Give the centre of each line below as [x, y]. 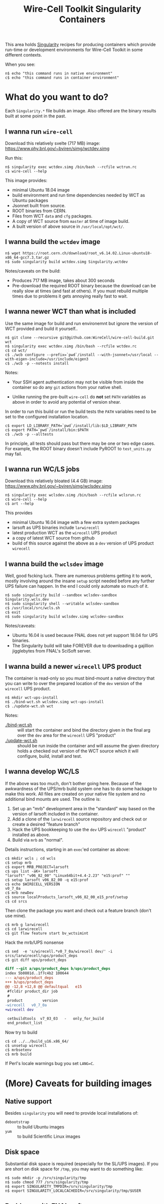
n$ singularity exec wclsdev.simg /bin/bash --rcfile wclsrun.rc [73, 495]
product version [32, 1000]
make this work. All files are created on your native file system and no [75, 794]
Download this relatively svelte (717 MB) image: [53, 143]
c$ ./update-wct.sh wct [29, 706]
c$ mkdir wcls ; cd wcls [30, 858]
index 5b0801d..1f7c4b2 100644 [37, 973]
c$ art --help [20, 504]
